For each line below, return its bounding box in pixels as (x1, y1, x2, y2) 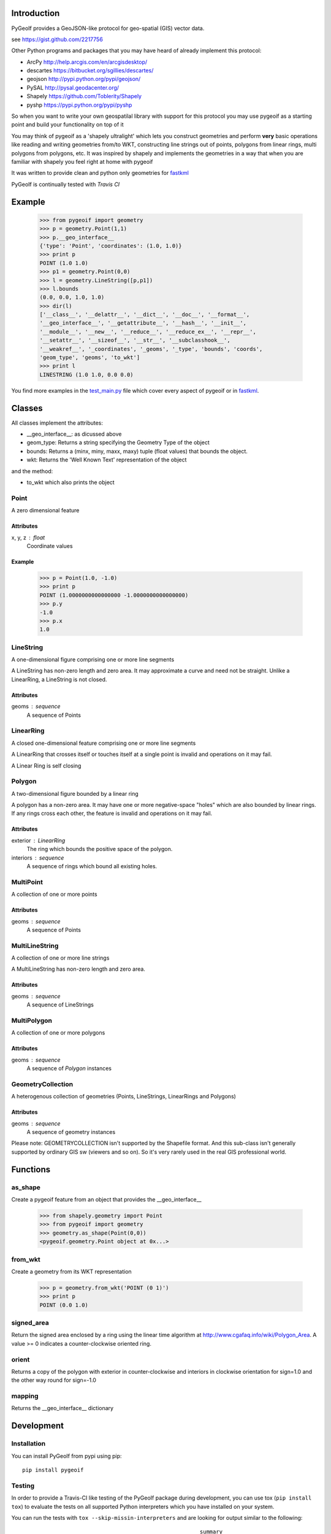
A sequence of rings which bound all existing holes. (26, 862, 158, 869)
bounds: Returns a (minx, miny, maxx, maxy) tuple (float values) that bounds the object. (26, 447, 248, 455)
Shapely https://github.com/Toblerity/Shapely (26, 93, 142, 100)
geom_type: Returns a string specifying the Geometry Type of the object (26, 439, 210, 446)
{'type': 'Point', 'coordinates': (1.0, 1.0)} (39, 242, 182, 249)
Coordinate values (26, 542, 73, 549)
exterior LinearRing (11, 836, 66, 844)
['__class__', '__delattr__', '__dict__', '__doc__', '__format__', (39, 311, 250, 318)
